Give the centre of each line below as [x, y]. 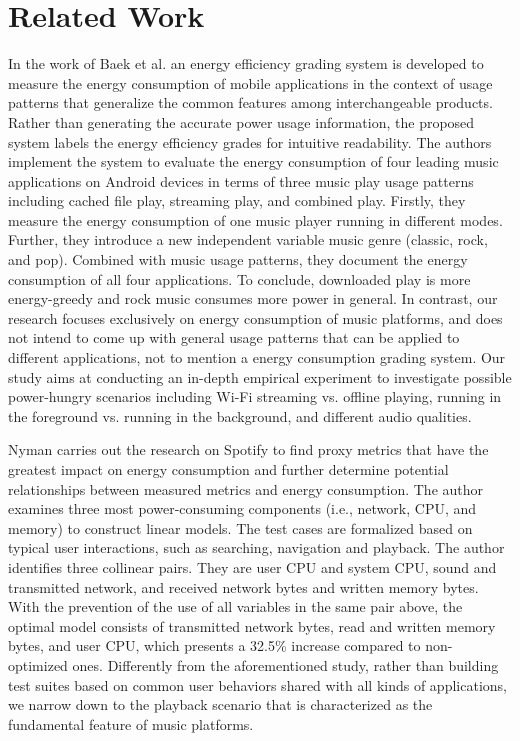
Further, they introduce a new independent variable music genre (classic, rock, [248, 239]
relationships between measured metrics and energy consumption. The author [246, 488]
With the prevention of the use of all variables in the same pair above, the [235, 606]
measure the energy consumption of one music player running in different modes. [255, 219]
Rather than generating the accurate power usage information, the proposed [241, 121]
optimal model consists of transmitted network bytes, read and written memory [252, 625]
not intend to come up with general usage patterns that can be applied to [234, 337]
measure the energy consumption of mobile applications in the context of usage [250, 82]
